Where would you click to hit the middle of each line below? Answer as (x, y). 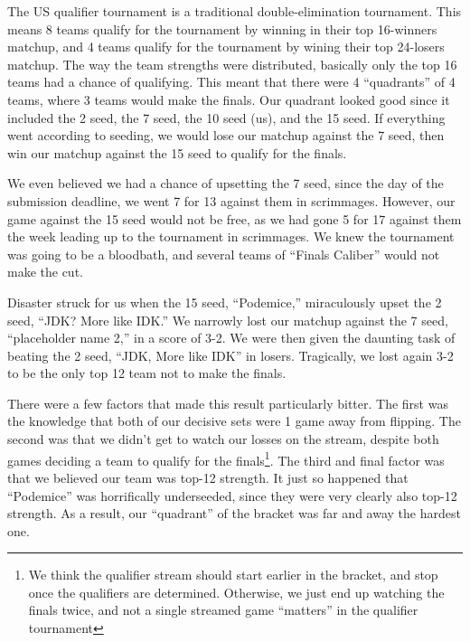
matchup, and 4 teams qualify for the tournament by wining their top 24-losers (226, 47)
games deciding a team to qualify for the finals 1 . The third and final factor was (226, 458)
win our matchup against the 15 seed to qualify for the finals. (177, 152)
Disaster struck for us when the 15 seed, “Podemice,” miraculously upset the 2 (225, 302)
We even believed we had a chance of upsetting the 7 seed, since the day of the (226, 183)
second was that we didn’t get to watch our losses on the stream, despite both (223, 439)
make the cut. (45, 272)
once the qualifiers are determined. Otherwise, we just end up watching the (236, 592)
